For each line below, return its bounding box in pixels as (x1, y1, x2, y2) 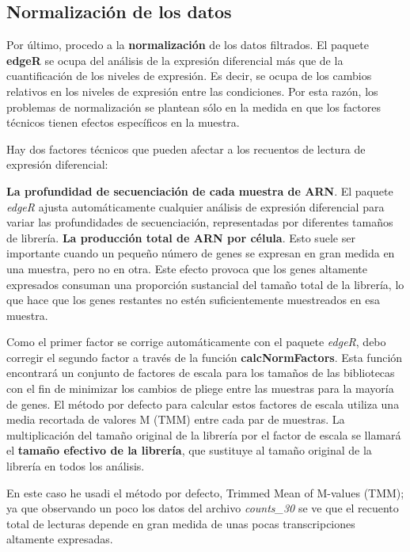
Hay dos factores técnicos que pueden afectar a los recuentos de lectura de (6, 140, 366, 157)
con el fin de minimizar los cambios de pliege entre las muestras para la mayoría (6, 380, 394, 397)
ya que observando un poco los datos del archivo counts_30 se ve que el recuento (6, 500, 399, 516)
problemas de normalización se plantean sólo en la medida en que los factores (6, 98, 381, 115)
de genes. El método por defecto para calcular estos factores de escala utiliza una (6, 395, 400, 412)
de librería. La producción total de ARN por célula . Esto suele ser (6, 229, 355, 246)
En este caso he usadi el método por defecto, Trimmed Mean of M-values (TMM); (6, 484, 404, 501)
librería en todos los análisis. (6, 458, 145, 474)
